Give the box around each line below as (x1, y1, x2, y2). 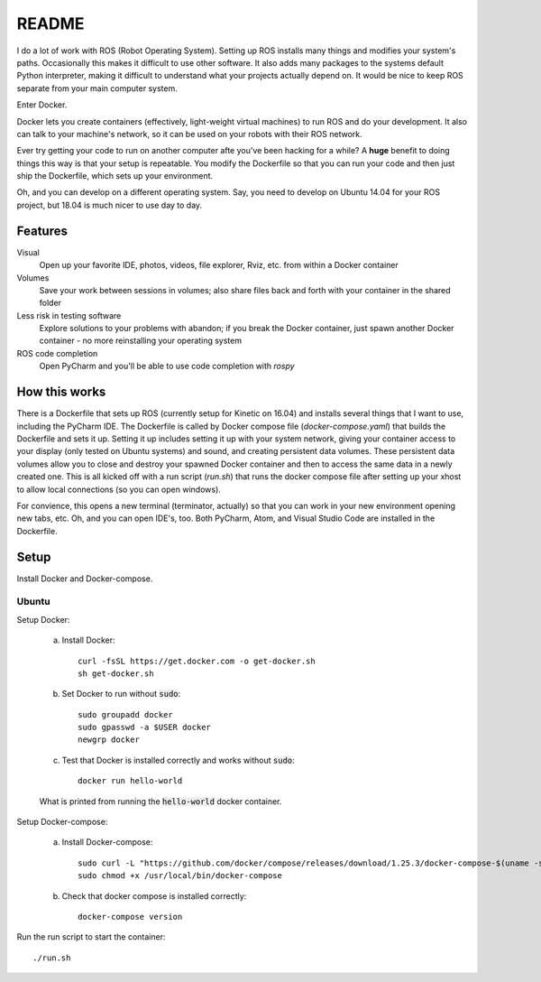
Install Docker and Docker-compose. (16, 573, 153, 584)
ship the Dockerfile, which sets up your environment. (16, 171, 214, 181)
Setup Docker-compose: (16, 817, 108, 828)
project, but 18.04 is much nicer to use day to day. (16, 199, 203, 210)
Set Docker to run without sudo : (61, 689, 181, 699)
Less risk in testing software (16, 310, 122, 320)
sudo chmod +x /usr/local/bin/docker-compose (78, 871, 283, 881)
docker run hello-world (78, 776, 183, 786)
